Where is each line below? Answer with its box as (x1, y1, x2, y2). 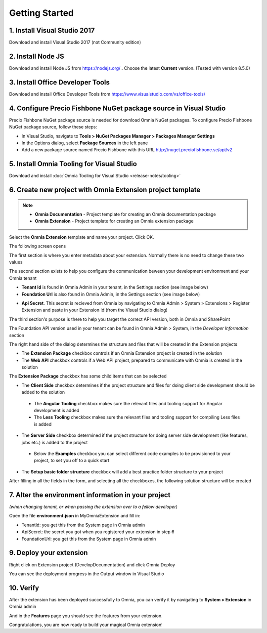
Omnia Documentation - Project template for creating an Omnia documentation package (35, 211, 216, 217)
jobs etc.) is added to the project (21, 439, 88, 445)
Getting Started (9, 7, 74, 18)
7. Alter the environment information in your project (9, 491, 171, 499)
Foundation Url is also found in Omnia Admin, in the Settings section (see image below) (21, 291, 200, 297)
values (9, 259, 23, 265)
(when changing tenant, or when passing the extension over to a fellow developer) (9, 504, 178, 510)
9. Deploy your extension (9, 549, 88, 557)
